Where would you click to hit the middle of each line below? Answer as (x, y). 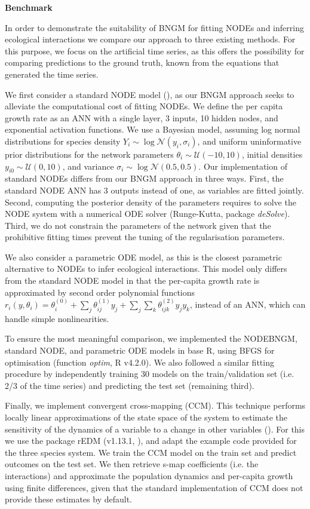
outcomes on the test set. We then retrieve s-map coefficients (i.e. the (132, 464)
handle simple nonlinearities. (57, 318)
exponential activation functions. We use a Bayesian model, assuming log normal (153, 129)
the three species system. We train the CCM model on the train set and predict (151, 452)
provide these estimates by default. (68, 499)
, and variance (88, 166)
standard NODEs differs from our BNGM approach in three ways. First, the (144, 178)
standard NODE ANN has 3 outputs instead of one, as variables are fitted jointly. (154, 190)
